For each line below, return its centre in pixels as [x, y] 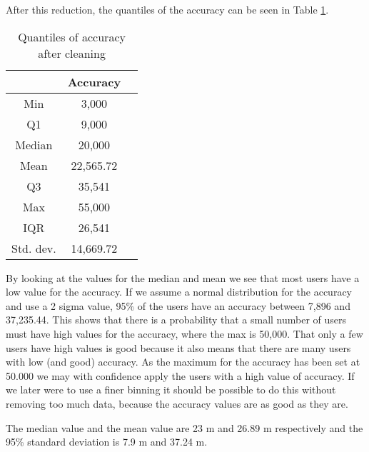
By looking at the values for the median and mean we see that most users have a [183, 277]
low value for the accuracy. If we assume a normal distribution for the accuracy [179, 292]
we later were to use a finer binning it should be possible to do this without [171, 390]
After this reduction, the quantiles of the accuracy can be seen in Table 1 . [167, 9]
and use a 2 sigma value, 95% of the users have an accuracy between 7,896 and [178, 305]
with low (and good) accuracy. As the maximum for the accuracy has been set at [183, 362]
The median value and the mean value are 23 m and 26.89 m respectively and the [184, 427]
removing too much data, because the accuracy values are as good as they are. [177, 403]
